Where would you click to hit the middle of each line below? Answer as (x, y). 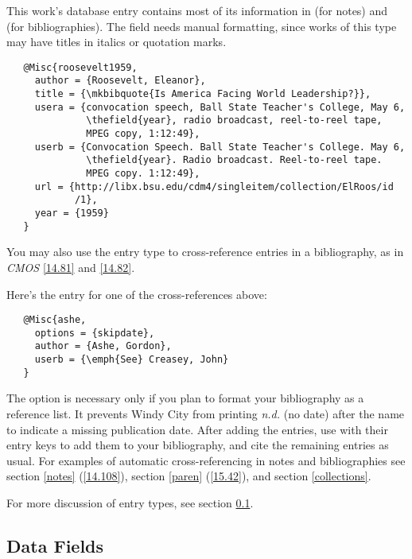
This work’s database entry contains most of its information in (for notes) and (197, 10)
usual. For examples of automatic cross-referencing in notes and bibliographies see (206, 460)
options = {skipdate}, (95, 333)
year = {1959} (72, 213)
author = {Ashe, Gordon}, (103, 346)
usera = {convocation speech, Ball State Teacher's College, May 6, (220, 107)
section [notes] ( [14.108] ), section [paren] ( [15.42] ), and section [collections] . (189, 476)
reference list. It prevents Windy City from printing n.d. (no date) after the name (206, 413)
